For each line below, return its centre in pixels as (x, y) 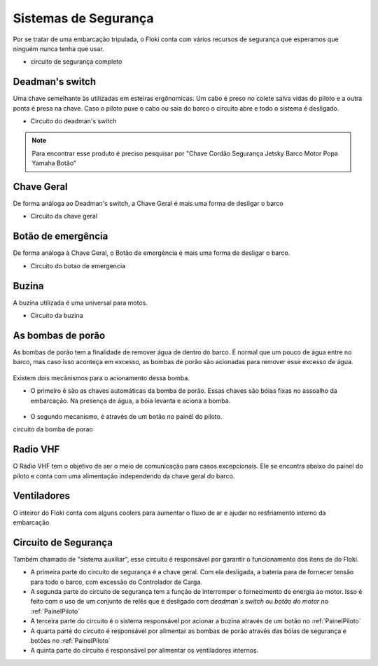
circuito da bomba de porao (53, 429)
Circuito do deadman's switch (73, 121)
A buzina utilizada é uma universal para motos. (80, 303)
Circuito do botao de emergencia (78, 265)
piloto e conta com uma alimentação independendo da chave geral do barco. (124, 476)
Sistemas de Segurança (83, 18)
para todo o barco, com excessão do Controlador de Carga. (117, 582)
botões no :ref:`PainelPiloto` (71, 640)
